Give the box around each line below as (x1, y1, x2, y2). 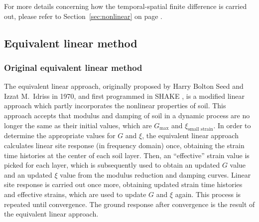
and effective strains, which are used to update (4, 189, 146, 199)
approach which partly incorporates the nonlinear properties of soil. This (4, 100, 226, 111)
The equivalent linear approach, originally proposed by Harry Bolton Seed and (4, 81, 244, 91)
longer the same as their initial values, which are (4, 120, 152, 130)
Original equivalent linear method (4, 61, 142, 73)
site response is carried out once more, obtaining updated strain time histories (4, 179, 243, 190)
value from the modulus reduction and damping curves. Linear (60, 169, 251, 180)
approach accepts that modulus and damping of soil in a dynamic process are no (4, 110, 250, 120)
